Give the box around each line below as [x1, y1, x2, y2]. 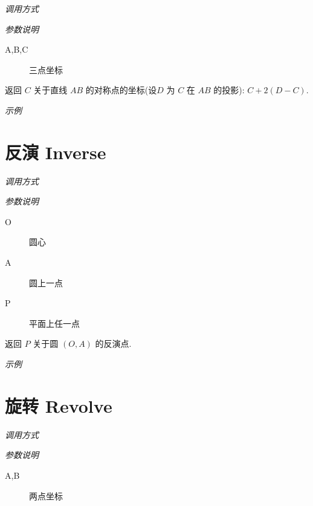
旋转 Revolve [5, 393, 112, 418]
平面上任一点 [29, 317, 80, 329]
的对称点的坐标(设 [85, 84, 157, 96]
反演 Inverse [5, 139, 106, 164]
